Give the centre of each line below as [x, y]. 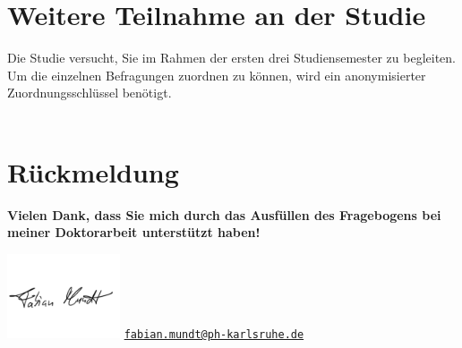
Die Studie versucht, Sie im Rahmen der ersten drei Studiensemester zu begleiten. [231, 58]
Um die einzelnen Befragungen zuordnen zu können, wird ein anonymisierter [217, 75]
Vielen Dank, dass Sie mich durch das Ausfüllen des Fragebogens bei [224, 214]
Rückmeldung [93, 171]
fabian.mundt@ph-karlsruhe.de [214, 335]
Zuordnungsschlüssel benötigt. [90, 93]
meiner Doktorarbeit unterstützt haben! [134, 232]
